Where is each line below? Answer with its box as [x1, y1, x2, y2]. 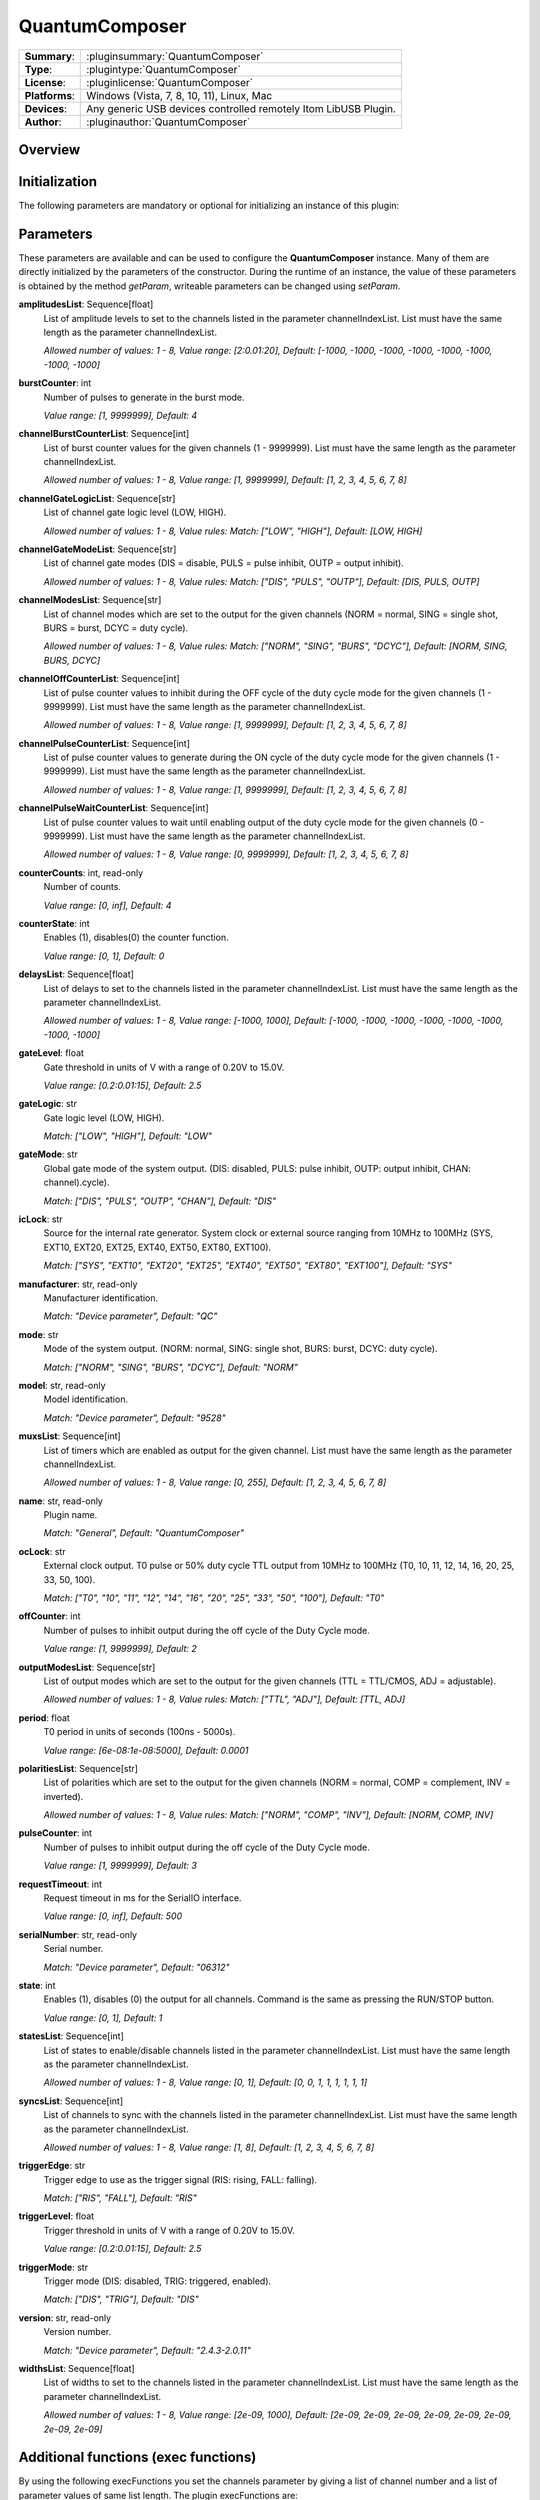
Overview [18, 141, 81, 158]
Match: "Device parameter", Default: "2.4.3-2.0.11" [43, 2344, 252, 2356]
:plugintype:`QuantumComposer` [86, 62, 241, 76]
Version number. [43, 2326, 112, 2338]
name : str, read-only [18, 1495, 104, 1507]
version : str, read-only [18, 2311, 112, 2324]
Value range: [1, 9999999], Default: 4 [43, 409, 198, 421]
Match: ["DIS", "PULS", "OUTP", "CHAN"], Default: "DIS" [43, 1195, 277, 1207]
